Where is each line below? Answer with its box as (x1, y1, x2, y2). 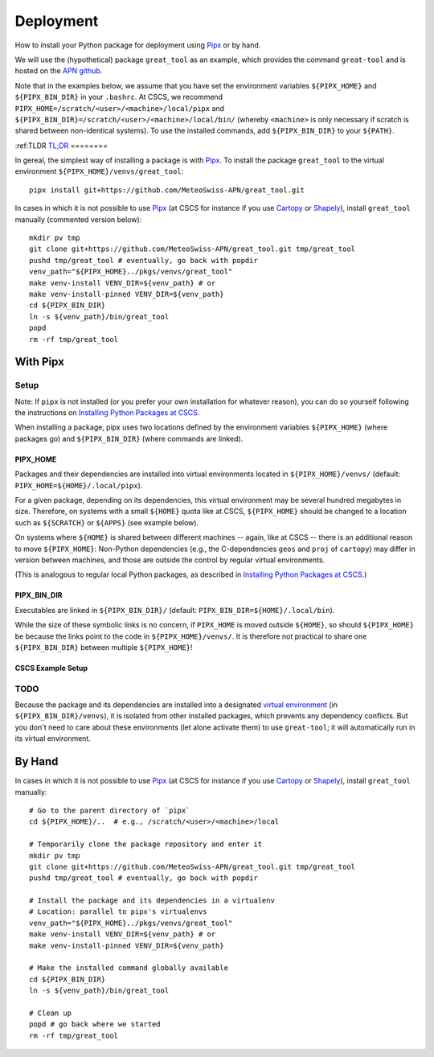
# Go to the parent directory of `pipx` (29, 805, 190, 815)
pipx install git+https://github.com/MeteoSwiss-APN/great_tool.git (29, 185, 305, 195)
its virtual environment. (14, 734, 92, 743)
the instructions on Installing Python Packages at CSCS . (14, 408, 200, 417)
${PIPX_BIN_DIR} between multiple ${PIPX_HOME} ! (14, 642, 193, 652)
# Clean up (29, 1008, 72, 1018)
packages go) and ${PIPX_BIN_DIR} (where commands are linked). (14, 434, 244, 443)
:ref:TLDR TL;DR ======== (14, 141, 108, 150)
